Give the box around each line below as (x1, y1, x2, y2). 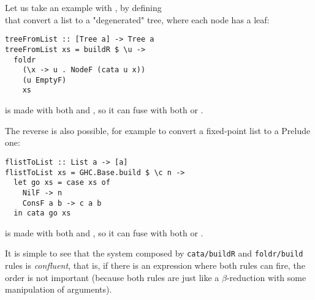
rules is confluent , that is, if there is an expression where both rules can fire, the (5, 259, 305, 272)
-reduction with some (226, 271, 306, 283)
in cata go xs (13, 209, 71, 218)
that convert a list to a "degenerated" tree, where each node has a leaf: (5, 13, 270, 26)
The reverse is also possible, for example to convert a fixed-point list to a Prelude (5, 124, 311, 137)
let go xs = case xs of (13, 178, 110, 187)
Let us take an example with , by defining (5, 1, 162, 13)
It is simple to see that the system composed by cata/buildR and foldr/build (5, 247, 303, 260)
